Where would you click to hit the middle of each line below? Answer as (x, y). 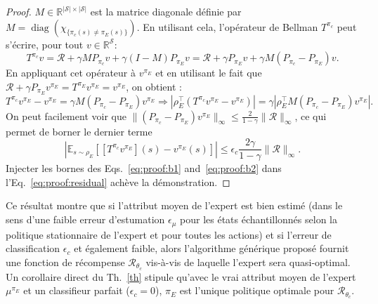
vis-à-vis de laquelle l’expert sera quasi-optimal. (248, 262)
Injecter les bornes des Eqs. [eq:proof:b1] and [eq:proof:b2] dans (144, 168)
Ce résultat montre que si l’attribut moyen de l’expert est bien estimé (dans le (174, 205)
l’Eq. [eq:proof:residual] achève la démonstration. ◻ (118, 181)
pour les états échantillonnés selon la (259, 219)
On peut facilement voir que (66, 115)
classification (33, 248)
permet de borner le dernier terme (79, 131)
